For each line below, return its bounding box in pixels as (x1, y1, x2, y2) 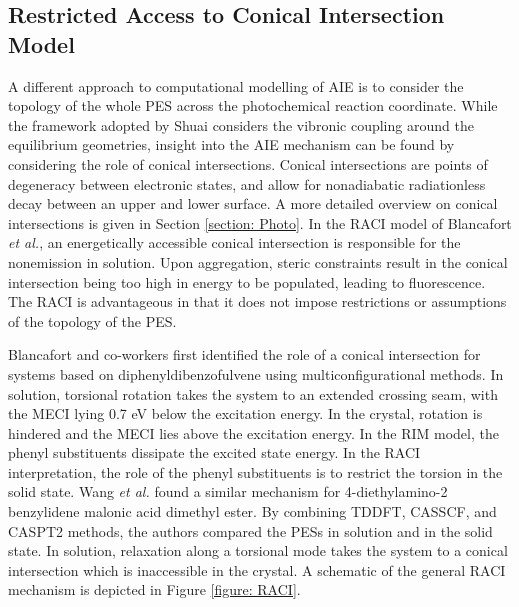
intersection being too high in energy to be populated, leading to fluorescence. (8, 271, 486, 292)
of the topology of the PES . (8, 310, 177, 331)
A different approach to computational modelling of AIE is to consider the (8, 75, 464, 96)
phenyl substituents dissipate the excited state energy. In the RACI (8, 442, 421, 463)
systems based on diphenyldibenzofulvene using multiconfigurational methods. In (8, 363, 504, 384)
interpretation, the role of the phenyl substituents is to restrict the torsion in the (8, 461, 503, 482)
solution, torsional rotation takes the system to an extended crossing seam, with (8, 383, 498, 404)
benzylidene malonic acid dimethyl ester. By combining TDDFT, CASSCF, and (8, 501, 497, 522)
